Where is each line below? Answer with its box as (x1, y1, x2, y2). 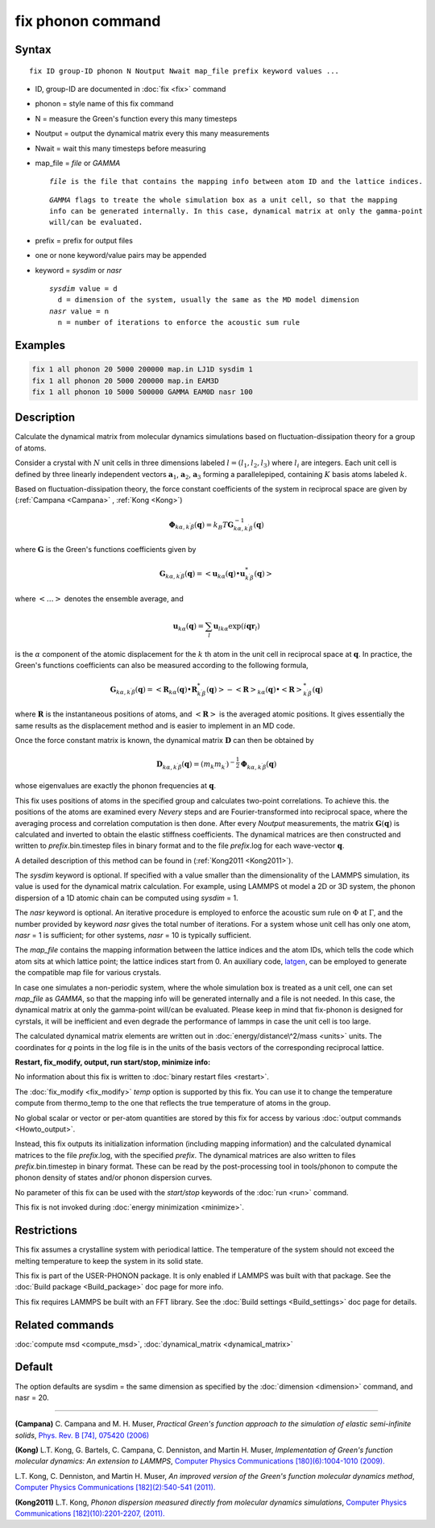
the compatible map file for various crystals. (14, 968, 161, 978)
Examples (14, 338, 66, 352)
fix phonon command (14, 12, 161, 30)
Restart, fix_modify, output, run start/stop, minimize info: (14, 1057, 211, 1067)
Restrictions (14, 1223, 78, 1237)
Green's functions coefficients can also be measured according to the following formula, (14, 660, 309, 670)
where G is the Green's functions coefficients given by (14, 545, 197, 554)
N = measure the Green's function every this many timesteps (35, 114, 238, 123)
